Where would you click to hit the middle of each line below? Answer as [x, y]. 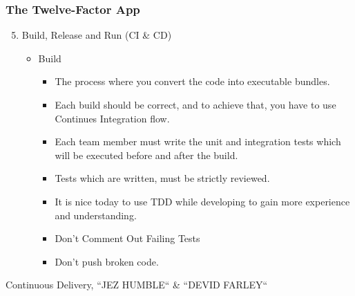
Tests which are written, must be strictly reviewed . [162, 178]
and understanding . [96, 215]
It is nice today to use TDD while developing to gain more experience [202, 201]
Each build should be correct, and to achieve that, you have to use [195, 104]
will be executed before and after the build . [146, 155]
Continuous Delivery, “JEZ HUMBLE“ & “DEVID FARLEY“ [137, 285]
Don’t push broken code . [107, 261]
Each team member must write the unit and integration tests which [198, 141]
